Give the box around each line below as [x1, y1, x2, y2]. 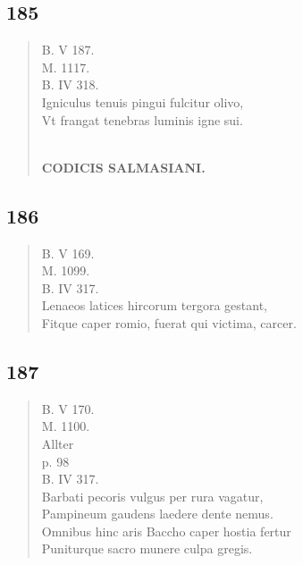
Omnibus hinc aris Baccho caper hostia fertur [41, 521, 291, 540]
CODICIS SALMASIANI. [41, 157, 206, 176]
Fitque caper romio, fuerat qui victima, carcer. [41, 313, 297, 332]
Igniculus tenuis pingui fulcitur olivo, [41, 92, 244, 111]
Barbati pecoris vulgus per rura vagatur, [41, 486, 264, 505]
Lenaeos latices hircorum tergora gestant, [41, 296, 267, 315]
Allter [41, 434, 74, 452]
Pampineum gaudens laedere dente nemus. [41, 504, 274, 523]
